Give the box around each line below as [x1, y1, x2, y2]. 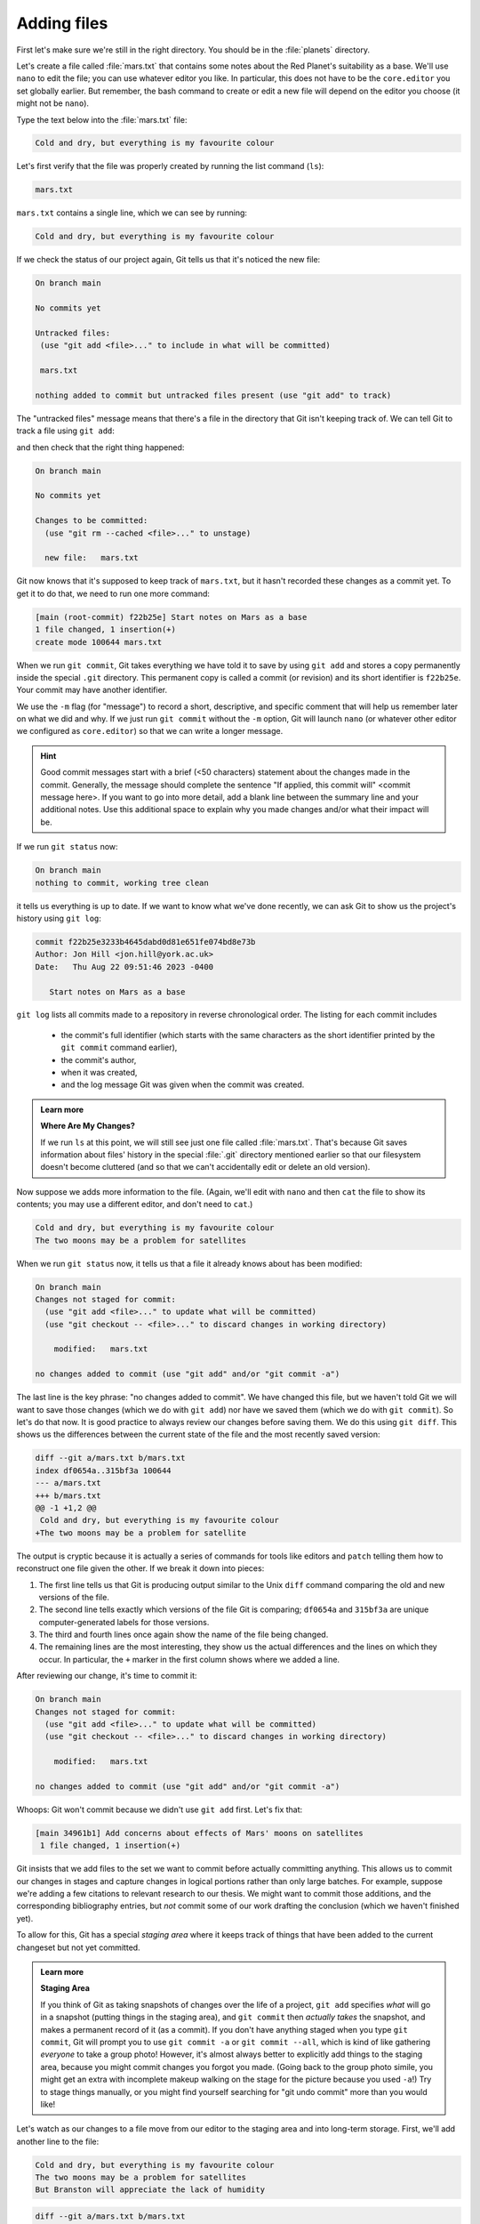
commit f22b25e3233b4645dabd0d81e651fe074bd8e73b [35, 937, 256, 947]
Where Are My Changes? [40, 1121, 135, 1132]
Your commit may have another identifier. [16, 685, 168, 696]
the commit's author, [60, 1054, 137, 1065]
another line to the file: [16, 2136, 100, 2147]
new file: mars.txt [44, 552, 140, 563]
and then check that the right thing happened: [16, 441, 185, 453]
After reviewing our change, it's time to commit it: [16, 1671, 197, 1681]
